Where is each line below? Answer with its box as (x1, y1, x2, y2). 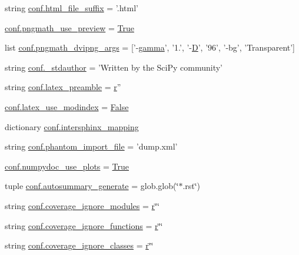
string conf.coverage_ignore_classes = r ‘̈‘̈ (5, 239, 154, 251)
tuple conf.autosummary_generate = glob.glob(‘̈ (5, 180, 179, 192)
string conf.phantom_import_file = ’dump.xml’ (5, 140, 178, 153)
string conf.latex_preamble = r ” (5, 81, 121, 93)
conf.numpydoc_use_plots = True (5, 160, 129, 172)
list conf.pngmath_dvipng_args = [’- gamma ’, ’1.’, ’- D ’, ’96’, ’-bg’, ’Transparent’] (5, 41, 295, 54)
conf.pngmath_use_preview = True (5, 21, 134, 34)
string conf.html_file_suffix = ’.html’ (5, 2, 138, 14)
